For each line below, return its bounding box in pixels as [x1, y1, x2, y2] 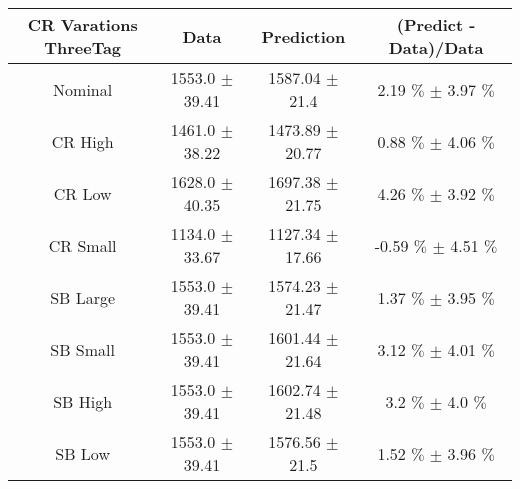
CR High [51, 129, 114, 153]
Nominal [53, 77, 113, 101]
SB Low [55, 441, 110, 465]
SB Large [50, 285, 116, 309]
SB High [53, 389, 113, 413]
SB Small [50, 337, 115, 361]
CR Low [53, 181, 112, 205]
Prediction [261, 24, 346, 48]
